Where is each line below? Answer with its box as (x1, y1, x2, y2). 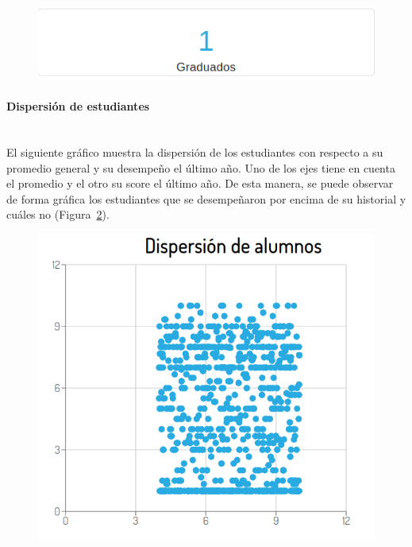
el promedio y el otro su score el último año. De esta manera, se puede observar (6, 175, 394, 192)
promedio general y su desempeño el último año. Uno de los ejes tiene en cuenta (6, 159, 395, 176)
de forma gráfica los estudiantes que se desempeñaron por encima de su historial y (6, 190, 406, 207)
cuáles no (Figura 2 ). (6, 206, 110, 223)
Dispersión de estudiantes (6, 98, 150, 114)
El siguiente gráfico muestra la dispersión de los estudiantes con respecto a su (6, 144, 383, 161)
